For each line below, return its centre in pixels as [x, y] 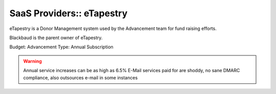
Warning [32, 61]
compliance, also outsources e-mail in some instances [80, 77]
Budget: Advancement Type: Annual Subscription [61, 47]
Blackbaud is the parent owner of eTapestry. [56, 38]
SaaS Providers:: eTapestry [68, 13]
